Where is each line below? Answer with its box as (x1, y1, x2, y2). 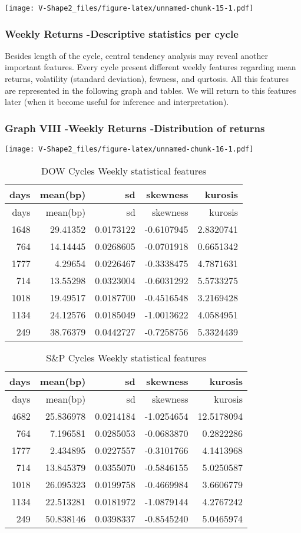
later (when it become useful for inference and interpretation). (5, 96, 229, 108)
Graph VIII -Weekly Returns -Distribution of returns (5, 120, 265, 135)
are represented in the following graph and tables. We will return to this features (5, 84, 296, 96)
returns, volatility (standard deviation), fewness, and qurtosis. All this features (5, 73, 289, 85)
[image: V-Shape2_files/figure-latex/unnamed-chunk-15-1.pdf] (5, 4, 254, 12)
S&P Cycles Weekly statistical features (46, 350, 206, 364)
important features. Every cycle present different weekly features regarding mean (5, 61, 296, 73)
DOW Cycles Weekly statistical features (41, 163, 207, 177)
